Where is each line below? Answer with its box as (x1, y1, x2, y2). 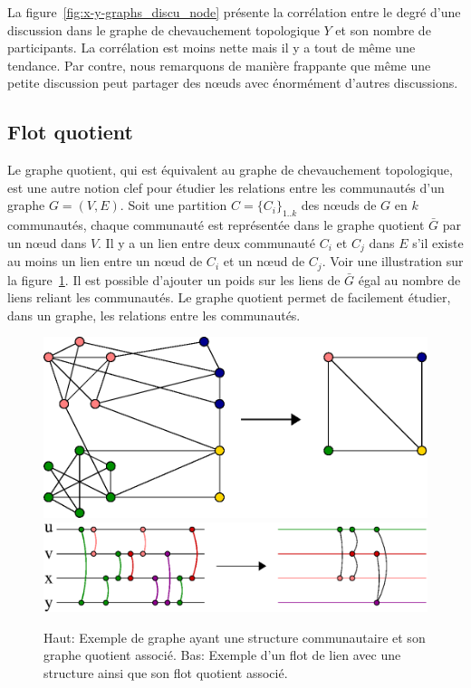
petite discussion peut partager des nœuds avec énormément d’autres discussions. (7, 73, 458, 92)
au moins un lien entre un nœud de (7, 252, 203, 271)
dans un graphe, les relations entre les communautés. (7, 305, 301, 324)
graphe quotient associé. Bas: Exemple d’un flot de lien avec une (43, 645, 401, 664)
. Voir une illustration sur (322, 252, 464, 271)
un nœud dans (7, 233, 87, 252)
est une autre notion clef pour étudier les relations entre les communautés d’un (7, 177, 445, 196)
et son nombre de (335, 20, 431, 39)
